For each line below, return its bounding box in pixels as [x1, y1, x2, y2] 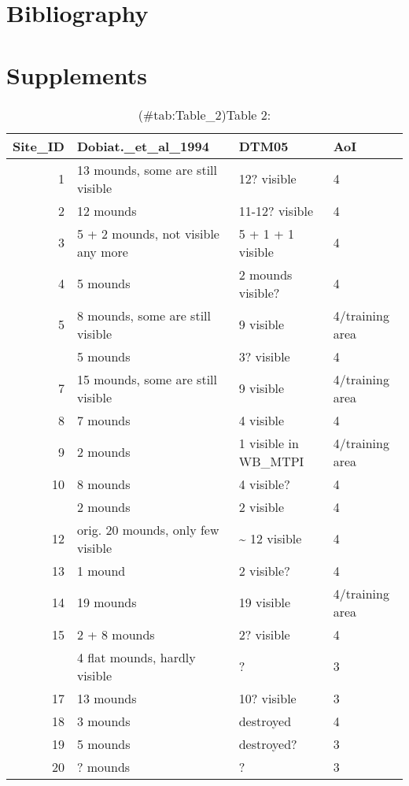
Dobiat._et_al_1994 [76, 136, 209, 155]
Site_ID [13, 136, 64, 155]
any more [76, 242, 128, 261]
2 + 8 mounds [76, 625, 155, 643]
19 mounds [76, 593, 137, 611]
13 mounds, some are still [76, 160, 217, 179]
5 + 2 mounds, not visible [76, 224, 219, 243]
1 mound [76, 561, 126, 580]
